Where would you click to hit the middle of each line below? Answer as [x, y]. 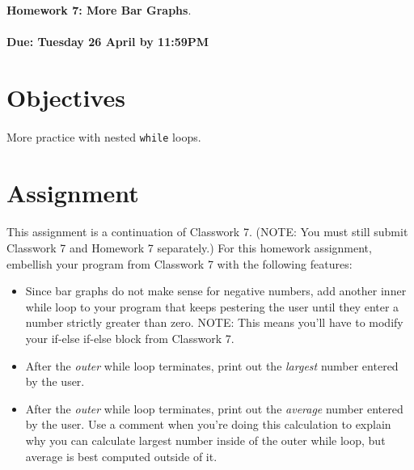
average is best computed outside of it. [121, 456]
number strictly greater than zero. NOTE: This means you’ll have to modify [214, 322]
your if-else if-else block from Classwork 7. [130, 338]
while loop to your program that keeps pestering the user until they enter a [212, 306]
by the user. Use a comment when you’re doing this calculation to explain [208, 424]
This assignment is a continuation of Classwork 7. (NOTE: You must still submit [207, 232]
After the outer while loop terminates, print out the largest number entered [212, 365]
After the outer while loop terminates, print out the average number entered [214, 408]
